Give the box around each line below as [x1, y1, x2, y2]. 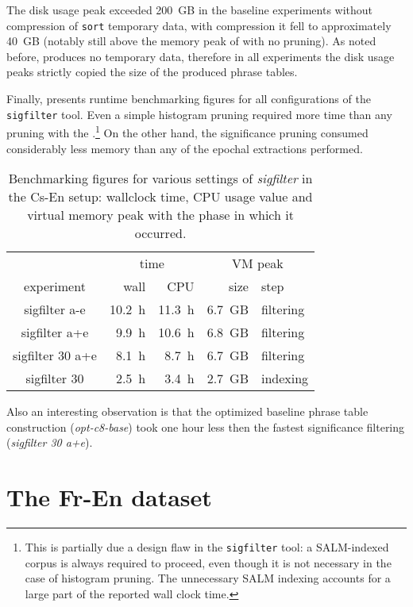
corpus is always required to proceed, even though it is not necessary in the [25, 554, 392, 571]
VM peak [231, 254, 284, 273]
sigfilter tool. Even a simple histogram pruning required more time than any [6, 106, 392, 122]
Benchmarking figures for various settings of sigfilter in [8, 169, 313, 188]
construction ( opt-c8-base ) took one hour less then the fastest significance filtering [6, 418, 405, 435]
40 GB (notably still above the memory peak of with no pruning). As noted [6, 33, 376, 49]
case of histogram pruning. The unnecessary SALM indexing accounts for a [25, 570, 391, 586]
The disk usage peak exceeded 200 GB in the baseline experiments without [6, 2, 373, 17]
